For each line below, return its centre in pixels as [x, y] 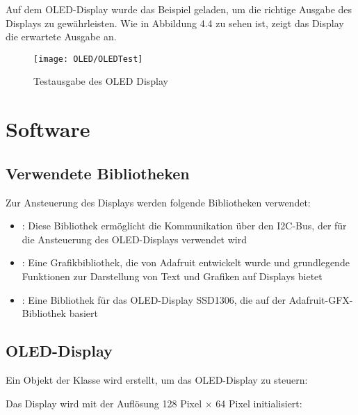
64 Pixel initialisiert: [259, 403]
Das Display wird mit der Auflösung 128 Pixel [104, 403]
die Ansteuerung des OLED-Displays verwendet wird [134, 239]
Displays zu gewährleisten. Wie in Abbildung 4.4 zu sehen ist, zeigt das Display [175, 23]
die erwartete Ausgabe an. [61, 36]
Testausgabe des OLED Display [101, 81]
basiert [84, 313]
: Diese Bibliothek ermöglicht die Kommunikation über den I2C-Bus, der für [184, 226]
